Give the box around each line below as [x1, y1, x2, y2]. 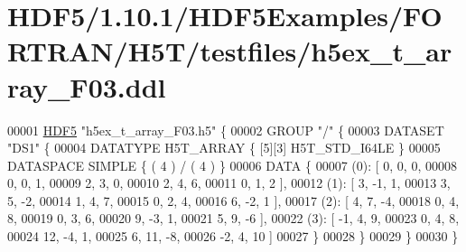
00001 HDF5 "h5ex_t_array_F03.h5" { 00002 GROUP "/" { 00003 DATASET [7, 120, 444, 139]
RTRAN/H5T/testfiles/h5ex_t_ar [7, 33, 452, 70]
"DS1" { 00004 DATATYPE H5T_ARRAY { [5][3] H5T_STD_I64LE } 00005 [7, 138, 441, 157]
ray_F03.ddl [7, 68, 166, 105]
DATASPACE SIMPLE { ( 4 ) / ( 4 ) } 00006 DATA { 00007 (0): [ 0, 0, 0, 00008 [7, 155, 457, 174]
